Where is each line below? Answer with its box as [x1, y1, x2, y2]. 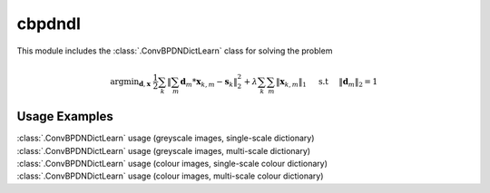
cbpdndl [16, 14, 82, 34]
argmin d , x [110, 76, 152, 89]
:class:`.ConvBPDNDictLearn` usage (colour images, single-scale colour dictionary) [16, 158, 328, 169]
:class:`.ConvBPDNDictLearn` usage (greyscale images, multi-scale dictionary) [16, 145, 311, 156]
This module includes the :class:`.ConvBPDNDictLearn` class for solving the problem [16, 45, 333, 56]
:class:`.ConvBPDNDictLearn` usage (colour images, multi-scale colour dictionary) [16, 170, 324, 181]
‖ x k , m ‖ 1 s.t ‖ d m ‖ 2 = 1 [275, 76, 378, 89]
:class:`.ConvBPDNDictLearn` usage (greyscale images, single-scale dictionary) [16, 132, 315, 144]
